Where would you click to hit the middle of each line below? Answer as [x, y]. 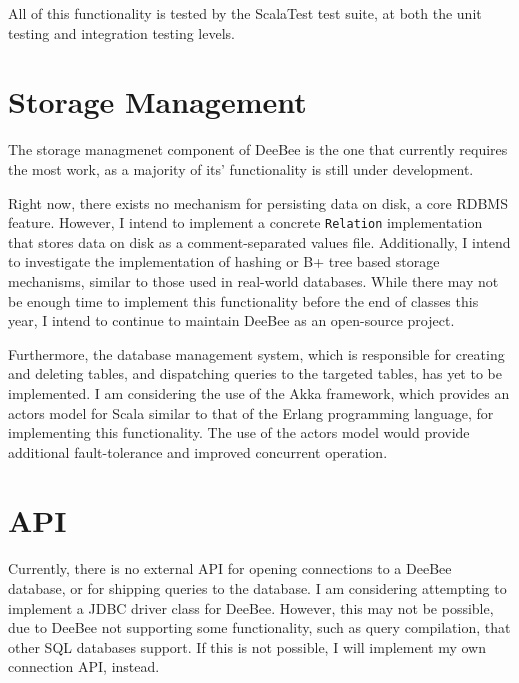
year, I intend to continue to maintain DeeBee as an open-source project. [231, 320]
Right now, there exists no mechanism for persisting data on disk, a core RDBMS [258, 202]
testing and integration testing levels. [121, 32]
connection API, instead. [84, 666]
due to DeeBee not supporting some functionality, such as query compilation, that [259, 627]
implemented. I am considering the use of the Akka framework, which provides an [259, 392]
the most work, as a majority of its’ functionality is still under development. [241, 168]
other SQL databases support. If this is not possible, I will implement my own [247, 646]
